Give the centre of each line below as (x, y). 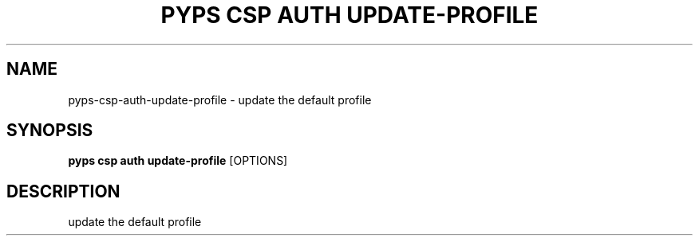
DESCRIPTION (63, 191)
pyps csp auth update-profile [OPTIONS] (178, 161)
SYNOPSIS (50, 131)
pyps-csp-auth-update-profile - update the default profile (220, 100)
